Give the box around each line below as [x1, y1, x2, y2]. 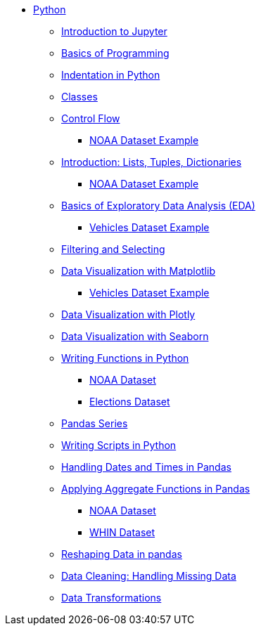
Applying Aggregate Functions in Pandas [61, 483, 250, 495]
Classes [61, 91, 98, 103]
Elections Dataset [89, 396, 170, 408]
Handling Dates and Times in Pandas [61, 461, 231, 473]
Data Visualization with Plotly [61, 308, 196, 320]
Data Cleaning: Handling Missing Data [61, 570, 236, 582]
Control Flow [61, 112, 120, 124]
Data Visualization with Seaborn [61, 330, 209, 342]
